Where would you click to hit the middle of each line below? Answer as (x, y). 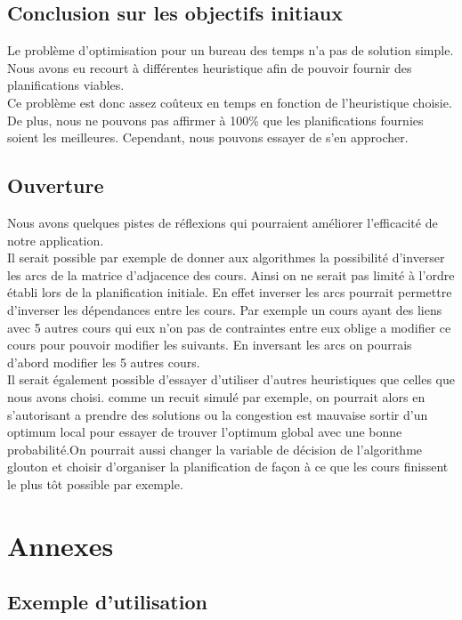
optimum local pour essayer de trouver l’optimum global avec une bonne (205, 432)
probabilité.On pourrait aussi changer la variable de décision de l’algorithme (215, 449)
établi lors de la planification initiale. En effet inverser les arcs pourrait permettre (230, 292)
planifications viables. (66, 85)
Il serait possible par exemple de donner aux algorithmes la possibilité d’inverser (226, 258)
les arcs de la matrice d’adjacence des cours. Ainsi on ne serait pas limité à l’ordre (231, 274)
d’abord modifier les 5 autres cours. (104, 362)
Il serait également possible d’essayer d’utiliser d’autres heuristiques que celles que (231, 379)
